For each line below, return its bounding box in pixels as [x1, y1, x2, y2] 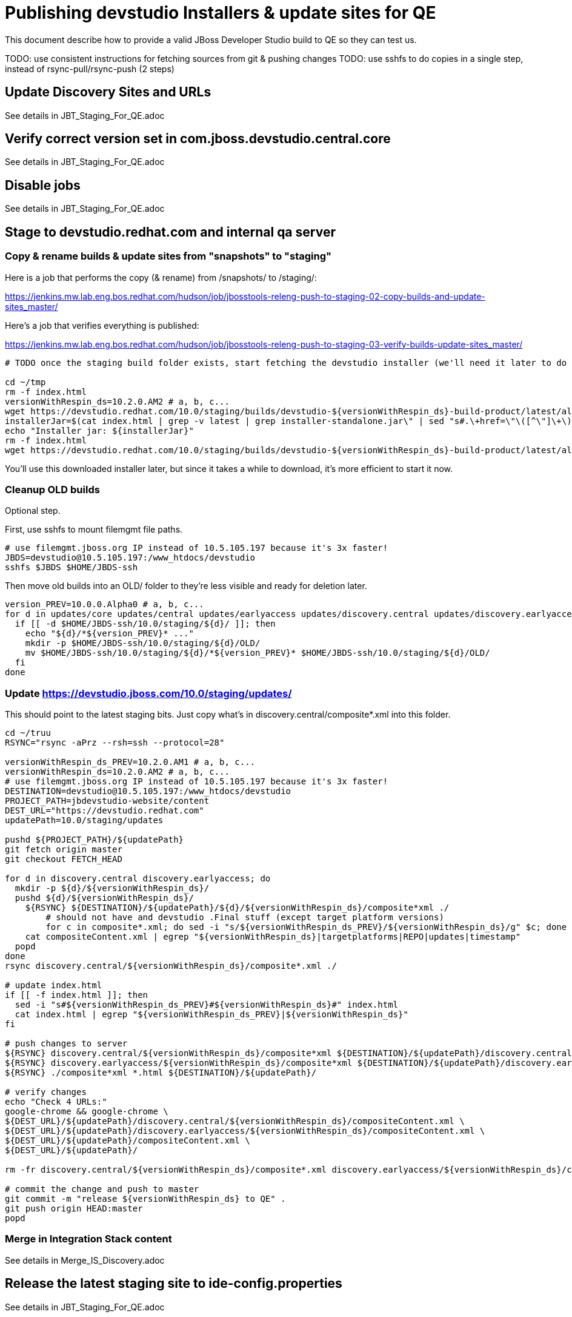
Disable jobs [5, 177, 81, 193]
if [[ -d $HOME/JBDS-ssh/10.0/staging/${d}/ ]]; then [15, 619, 276, 629]
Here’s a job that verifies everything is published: [5, 320, 199, 331]
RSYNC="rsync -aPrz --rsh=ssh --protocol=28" [5, 738, 225, 747]
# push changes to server [5, 1039, 128, 1048]
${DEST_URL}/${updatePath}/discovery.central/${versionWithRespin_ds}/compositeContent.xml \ [5, 1116, 465, 1126]
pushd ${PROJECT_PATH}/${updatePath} [5, 835, 184, 844]
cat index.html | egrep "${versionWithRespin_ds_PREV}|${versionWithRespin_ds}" [15, 1009, 408, 1019]
